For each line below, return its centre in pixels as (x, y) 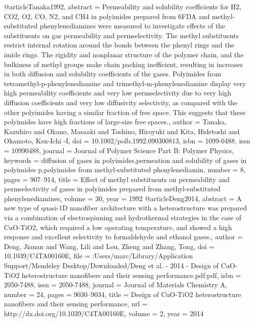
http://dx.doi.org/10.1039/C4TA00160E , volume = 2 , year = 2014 (104, 313)
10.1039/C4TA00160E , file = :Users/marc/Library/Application (99, 256)
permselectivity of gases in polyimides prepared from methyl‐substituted (112, 189)
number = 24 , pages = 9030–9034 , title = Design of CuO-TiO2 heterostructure (123, 294)
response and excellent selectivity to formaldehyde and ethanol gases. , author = (123, 237)
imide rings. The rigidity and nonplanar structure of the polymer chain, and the (124, 54)
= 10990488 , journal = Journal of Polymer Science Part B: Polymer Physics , (119, 150)
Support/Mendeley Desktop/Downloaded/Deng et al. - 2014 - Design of (111, 265)
